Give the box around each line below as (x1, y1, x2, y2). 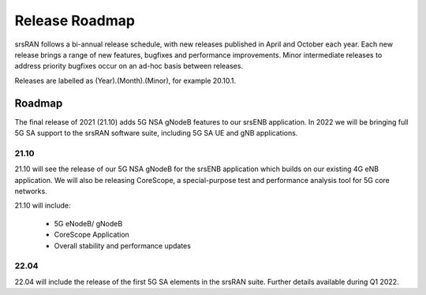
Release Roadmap (14, 12, 136, 29)
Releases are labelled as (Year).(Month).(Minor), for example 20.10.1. (14, 76, 237, 85)
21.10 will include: (14, 201, 71, 211)
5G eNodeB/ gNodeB (54, 218, 123, 228)
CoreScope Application (54, 230, 130, 240)
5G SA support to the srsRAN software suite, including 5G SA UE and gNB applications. (14, 129, 298, 138)
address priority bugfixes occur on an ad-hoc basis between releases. (14, 62, 244, 71)
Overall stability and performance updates (54, 241, 191, 250)
